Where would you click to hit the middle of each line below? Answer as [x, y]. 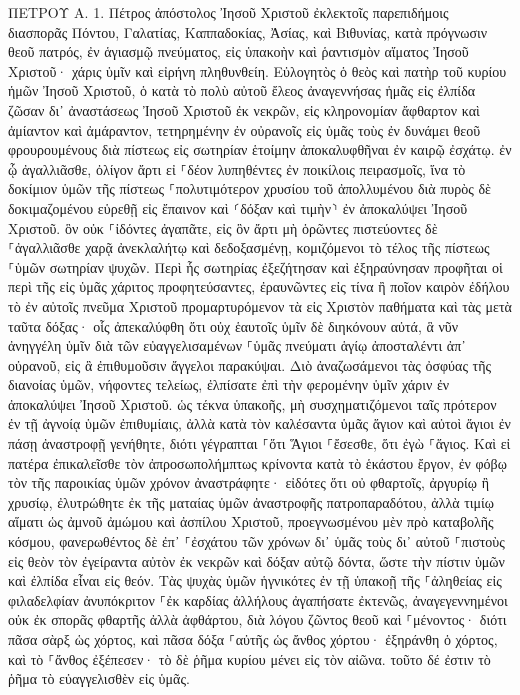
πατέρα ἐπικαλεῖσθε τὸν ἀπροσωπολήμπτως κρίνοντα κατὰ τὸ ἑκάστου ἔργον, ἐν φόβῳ [257, 462]
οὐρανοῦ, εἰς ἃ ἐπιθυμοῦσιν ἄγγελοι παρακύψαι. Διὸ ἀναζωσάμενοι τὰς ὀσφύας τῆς [250, 364]
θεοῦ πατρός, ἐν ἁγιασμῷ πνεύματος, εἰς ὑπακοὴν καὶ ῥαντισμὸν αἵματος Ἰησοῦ [238, 51]
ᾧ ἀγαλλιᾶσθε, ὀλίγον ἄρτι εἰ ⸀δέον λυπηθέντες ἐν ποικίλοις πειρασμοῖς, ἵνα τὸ [237, 168]
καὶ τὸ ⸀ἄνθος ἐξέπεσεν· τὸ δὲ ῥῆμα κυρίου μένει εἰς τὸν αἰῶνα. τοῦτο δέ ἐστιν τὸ [249, 658]
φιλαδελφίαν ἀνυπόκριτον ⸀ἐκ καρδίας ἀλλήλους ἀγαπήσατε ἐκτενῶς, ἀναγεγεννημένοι [258, 599]
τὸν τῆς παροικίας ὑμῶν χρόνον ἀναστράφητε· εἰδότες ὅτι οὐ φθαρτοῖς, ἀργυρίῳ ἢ [249, 482]
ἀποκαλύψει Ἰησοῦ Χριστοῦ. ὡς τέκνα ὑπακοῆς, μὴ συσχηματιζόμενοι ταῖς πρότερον [252, 403]
